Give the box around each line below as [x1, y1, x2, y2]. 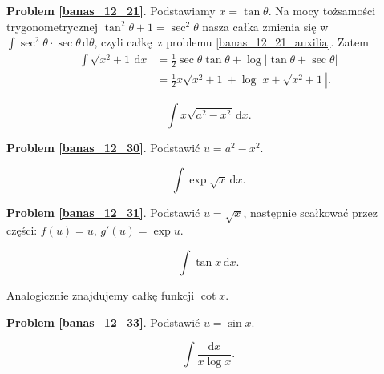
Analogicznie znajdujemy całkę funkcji [6, 287, 195, 304]
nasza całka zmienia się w [202, 18, 329, 34]
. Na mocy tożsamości [268, 2, 376, 18]
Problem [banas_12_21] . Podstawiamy [6, 2, 216, 18]
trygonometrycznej [6, 18, 99, 34]
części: [6, 222, 38, 239]
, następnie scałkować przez [243, 203, 378, 220]
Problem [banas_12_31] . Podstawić [6, 203, 200, 220]
